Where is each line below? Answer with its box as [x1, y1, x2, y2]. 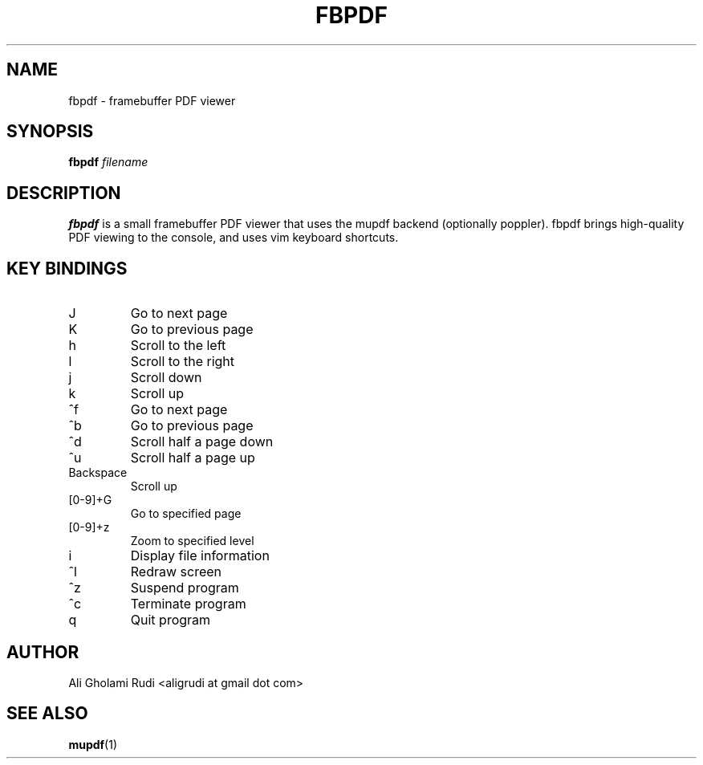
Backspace [68, 466, 128, 480]
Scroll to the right [130, 353, 235, 370]
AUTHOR [6, 641, 79, 662]
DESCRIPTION [6, 182, 121, 203]
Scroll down [130, 369, 202, 386]
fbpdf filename [68, 155, 148, 169]
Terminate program [130, 596, 246, 612]
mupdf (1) [68, 737, 118, 751]
